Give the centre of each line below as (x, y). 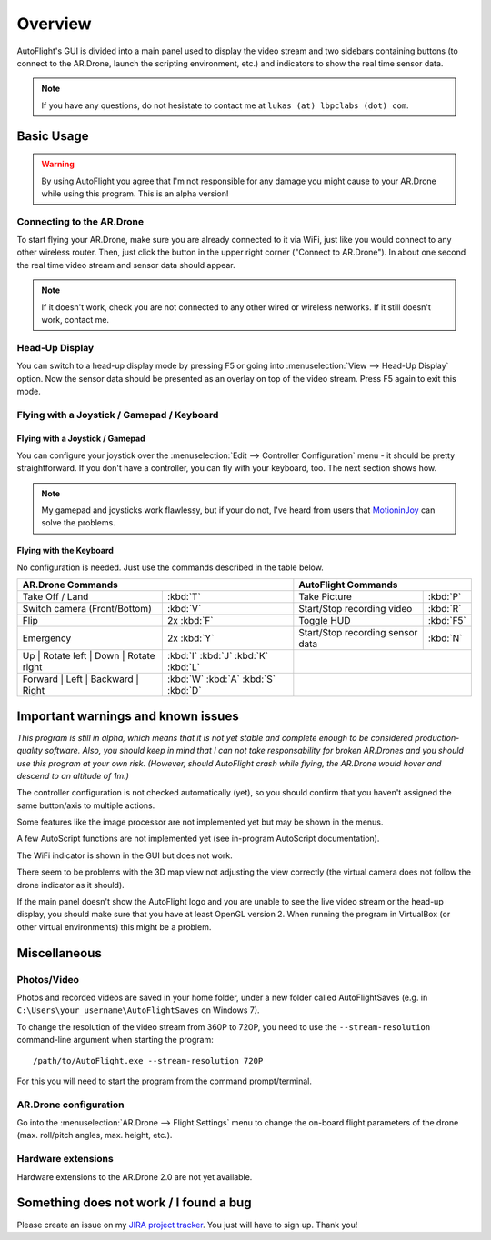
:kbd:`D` (184, 691)
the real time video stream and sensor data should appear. (126, 265)
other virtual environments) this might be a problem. (114, 926)
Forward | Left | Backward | (81, 679)
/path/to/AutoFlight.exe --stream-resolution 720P (148, 1060)
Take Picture (325, 597)
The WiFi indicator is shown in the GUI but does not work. (125, 855)
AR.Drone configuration (70, 1105)
